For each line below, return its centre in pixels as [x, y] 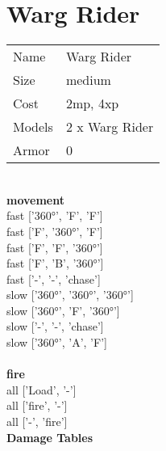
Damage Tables [50, 437]
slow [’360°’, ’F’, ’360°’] [63, 310]
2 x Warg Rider [110, 127]
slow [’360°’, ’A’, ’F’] [57, 342]
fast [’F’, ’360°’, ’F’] [55, 231]
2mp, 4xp [92, 103]
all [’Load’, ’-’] [41, 389]
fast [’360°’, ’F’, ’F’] [55, 215]
